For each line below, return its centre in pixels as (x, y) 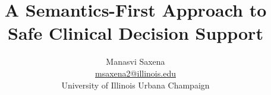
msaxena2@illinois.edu (135, 73)
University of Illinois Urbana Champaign (135, 85)
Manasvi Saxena (135, 61)
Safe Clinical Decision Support (135, 33)
